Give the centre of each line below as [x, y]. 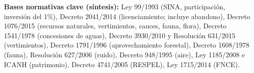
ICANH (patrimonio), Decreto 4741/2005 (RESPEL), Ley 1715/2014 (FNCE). [122, 64]
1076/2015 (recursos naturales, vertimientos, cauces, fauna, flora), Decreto [115, 26]
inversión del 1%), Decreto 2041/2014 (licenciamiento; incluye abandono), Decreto [127, 16]
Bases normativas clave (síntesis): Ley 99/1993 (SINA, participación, [114, 6]
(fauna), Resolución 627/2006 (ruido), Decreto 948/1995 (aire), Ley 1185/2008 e [125, 54]
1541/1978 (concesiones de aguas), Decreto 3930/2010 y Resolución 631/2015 [120, 35]
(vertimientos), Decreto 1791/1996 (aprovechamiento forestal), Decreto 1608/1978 [127, 45]
